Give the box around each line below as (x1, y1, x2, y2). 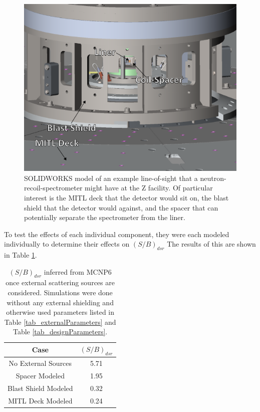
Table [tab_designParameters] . (13, 326, 108, 337)
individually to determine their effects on (4, 239, 130, 249)
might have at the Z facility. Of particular (85, 182, 213, 193)
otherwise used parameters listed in (6, 307, 115, 317)
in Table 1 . (4, 250, 37, 260)
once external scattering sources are (6, 277, 115, 288)
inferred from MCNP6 (44, 266, 112, 277)
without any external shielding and (7, 297, 114, 307)
